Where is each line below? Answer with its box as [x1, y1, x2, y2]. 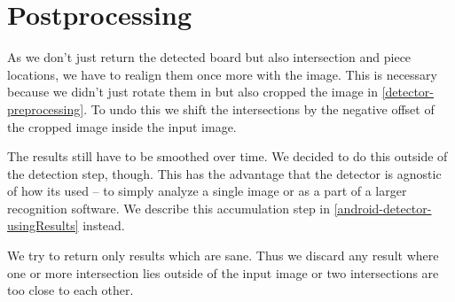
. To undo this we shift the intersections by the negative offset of [83, 99, 435, 118]
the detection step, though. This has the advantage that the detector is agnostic [7, 164, 442, 182]
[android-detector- [333, 198, 432, 217]
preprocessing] [7, 99, 84, 118]
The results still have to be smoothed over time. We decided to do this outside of [7, 147, 448, 166]
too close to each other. [7, 281, 134, 299]
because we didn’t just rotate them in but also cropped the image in [7, 82, 378, 101]
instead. [82, 216, 125, 235]
